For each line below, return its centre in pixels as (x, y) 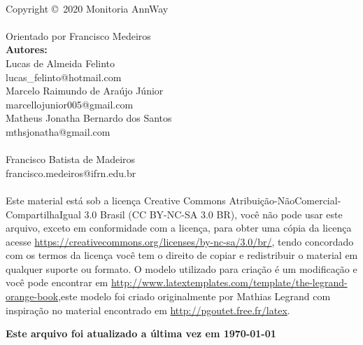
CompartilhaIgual (43, 214)
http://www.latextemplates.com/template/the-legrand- (229, 282)
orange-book (32, 296)
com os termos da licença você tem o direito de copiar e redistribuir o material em (182, 255)
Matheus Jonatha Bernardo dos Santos (89, 118)
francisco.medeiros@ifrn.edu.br (71, 172)
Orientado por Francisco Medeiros (78, 35)
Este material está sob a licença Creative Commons (116, 200)
